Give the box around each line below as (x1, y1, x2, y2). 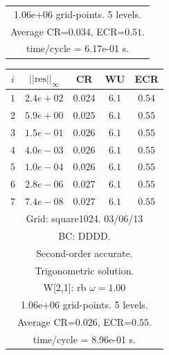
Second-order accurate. (36, 245, 133, 260)
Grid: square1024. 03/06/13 (26, 210, 143, 225)
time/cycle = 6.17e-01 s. (26, 41, 130, 56)
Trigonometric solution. (35, 263, 134, 277)
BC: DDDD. (58, 228, 111, 242)
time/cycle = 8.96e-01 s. (33, 331, 136, 346)
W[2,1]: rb (43, 280, 87, 295)
